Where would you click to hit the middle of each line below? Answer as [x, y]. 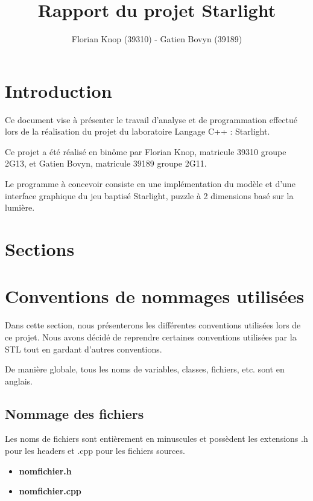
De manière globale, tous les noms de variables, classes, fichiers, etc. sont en [145, 369]
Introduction [58, 90]
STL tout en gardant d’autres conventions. [84, 349]
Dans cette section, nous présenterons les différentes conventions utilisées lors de [153, 325]
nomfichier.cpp [50, 491]
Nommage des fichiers [74, 413]
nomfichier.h [45, 471]
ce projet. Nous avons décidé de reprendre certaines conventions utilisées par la [151, 337]
